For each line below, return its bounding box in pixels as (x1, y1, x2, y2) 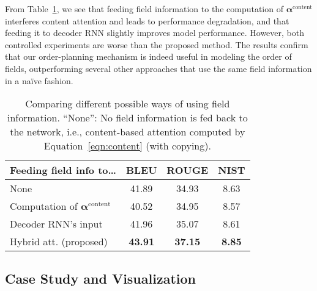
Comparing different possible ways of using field (25, 96, 230, 111)
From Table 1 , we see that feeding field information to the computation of (5, 2, 283, 15)
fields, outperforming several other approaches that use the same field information (5, 62, 312, 74)
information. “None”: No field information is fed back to (7, 110, 248, 125)
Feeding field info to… (10, 163, 116, 178)
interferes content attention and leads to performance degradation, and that (5, 14, 289, 27)
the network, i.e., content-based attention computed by (10, 124, 245, 139)
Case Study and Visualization (5, 268, 196, 287)
